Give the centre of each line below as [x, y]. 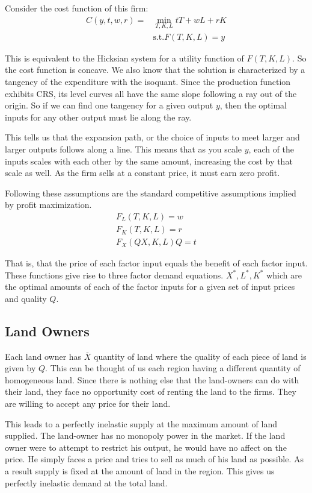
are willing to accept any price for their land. [88, 404]
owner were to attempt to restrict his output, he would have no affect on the [146, 447]
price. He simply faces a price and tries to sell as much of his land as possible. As [154, 459]
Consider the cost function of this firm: [77, 8]
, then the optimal [253, 105]
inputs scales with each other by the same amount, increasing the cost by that [149, 161]
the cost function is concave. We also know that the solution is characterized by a [155, 70]
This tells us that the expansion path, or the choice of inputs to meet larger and [152, 137]
